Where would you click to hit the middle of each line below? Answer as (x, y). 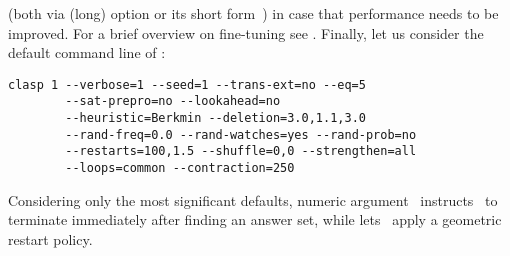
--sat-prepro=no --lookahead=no (173, 101)
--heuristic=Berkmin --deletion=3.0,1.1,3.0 (215, 118)
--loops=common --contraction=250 (180, 168)
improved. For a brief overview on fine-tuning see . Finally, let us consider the (246, 32)
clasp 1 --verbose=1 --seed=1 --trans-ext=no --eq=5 (187, 84)
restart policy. (50, 238)
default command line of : (87, 52)
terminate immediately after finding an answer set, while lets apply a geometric (255, 219)
